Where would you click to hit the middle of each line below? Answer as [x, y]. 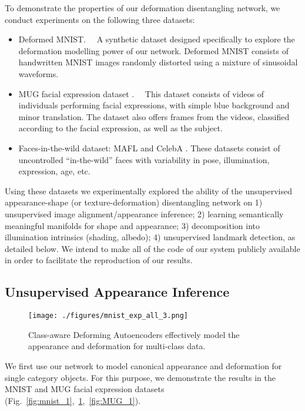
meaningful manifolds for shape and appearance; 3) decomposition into [132, 225]
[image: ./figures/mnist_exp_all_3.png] [108, 316]
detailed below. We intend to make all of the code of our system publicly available [152, 248]
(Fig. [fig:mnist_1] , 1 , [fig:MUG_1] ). [73, 400]
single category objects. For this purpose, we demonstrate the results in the [140, 377]
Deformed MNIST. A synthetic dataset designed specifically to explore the [157, 39]
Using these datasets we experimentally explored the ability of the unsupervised [149, 190]
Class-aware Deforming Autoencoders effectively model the [134, 334]
